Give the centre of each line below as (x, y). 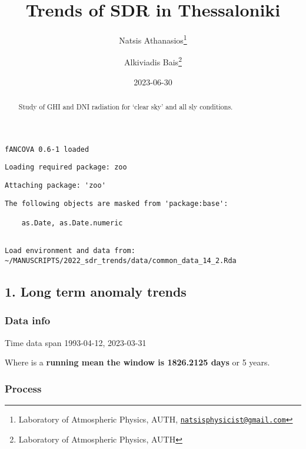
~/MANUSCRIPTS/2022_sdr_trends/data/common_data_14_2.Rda (121, 260)
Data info (28, 320)
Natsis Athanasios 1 (153, 39)
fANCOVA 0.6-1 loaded (47, 149)
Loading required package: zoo (66, 167)
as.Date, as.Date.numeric (72, 223)
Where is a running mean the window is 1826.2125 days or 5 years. (137, 362)
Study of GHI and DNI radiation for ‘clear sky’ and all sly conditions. (126, 107)
